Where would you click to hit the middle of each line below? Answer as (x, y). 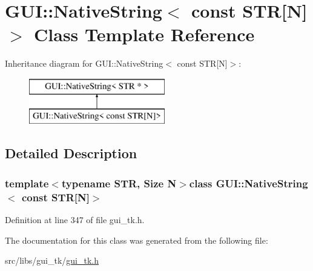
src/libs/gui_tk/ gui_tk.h (52, 260)
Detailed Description (71, 153)
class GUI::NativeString (249, 183)
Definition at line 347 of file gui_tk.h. (75, 219)
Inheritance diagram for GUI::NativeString (84, 63)
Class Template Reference (144, 34)
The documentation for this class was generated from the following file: (137, 240)
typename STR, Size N (119, 183)
